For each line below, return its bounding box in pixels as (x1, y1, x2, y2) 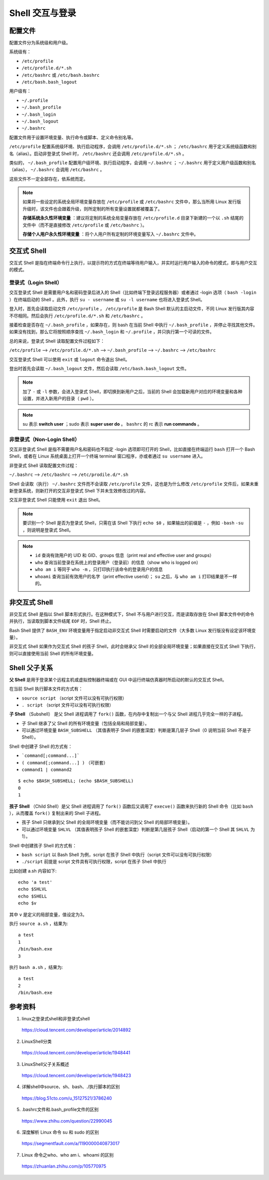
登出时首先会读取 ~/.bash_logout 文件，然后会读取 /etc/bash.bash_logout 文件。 (9, 366, 189, 371)
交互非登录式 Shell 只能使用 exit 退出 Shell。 (9, 497, 103, 503)
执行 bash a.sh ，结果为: (9, 964, 63, 970)
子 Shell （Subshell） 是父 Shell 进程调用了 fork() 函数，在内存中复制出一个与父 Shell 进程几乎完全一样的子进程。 (9, 711, 246, 717)
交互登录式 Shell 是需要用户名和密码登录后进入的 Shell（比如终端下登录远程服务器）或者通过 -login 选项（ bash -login (9, 289, 257, 295)
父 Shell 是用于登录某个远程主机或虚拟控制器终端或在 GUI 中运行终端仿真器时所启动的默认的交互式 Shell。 (9, 677, 227, 683)
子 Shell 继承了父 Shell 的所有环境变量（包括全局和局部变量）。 (21, 720, 149, 726)
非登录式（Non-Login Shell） (9, 436, 80, 443)
